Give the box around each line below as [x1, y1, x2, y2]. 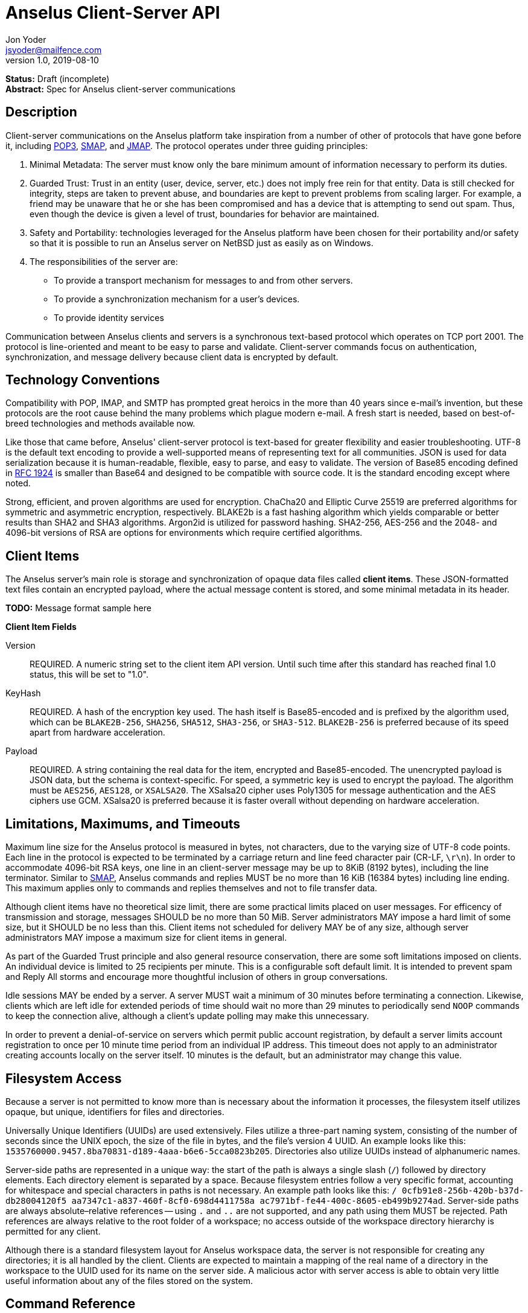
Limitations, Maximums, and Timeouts [5, 816, 241, 831]
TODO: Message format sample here [5, 603, 151, 614]
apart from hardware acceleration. [30, 727, 165, 738]
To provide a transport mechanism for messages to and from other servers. [54, 275, 353, 285]
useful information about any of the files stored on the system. [5, 1275, 253, 1286]
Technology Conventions [5, 372, 160, 388]
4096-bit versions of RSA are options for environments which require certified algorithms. [5, 527, 363, 538]
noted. [5, 478, 31, 489]
